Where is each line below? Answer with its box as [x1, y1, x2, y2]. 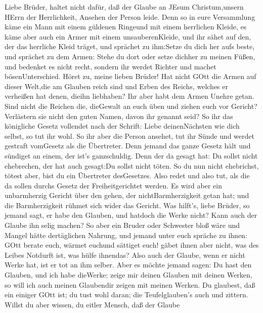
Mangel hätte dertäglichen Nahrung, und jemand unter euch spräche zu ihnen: [5, 229, 247, 240]
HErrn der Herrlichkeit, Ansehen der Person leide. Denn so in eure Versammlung [5, 11, 255, 22]
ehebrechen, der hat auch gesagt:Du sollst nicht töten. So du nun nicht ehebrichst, [5, 160, 259, 171]
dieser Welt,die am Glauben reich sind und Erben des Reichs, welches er [5, 81, 229, 91]
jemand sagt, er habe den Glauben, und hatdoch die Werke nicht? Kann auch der [5, 210, 257, 220]
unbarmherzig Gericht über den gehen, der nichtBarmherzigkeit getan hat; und [5, 190, 249, 201]
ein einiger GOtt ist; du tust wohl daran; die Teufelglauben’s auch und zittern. [5, 289, 248, 300]
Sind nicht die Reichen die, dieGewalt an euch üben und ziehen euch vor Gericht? [5, 100, 257, 111]
